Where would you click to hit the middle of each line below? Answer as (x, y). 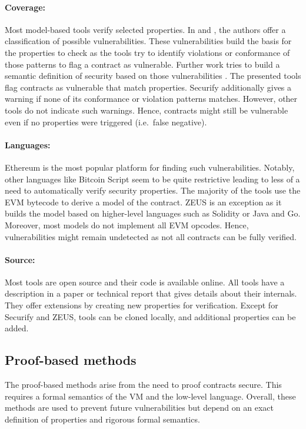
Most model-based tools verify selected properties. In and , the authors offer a (145, 29)
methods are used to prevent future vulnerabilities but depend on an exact (139, 408)
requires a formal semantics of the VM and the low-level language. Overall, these (150, 396)
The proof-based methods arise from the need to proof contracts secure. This (143, 385)
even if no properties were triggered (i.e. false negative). (106, 122)
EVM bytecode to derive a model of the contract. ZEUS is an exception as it (143, 202)
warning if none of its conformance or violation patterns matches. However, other (151, 99)
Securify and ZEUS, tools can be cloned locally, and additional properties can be (150, 316)
